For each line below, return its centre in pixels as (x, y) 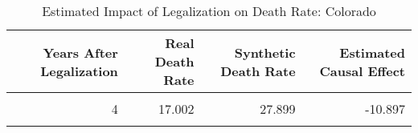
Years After (80, 52)
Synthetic (265, 52)
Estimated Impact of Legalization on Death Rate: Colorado (209, 11)
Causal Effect (362, 71)
